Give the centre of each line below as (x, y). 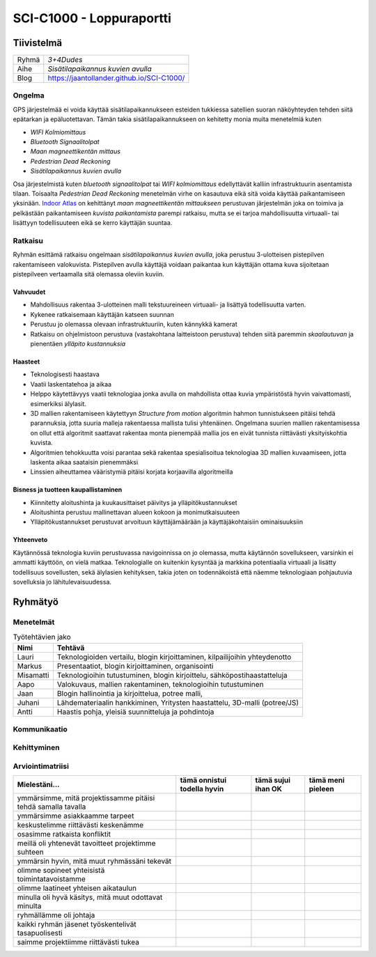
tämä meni (327, 780)
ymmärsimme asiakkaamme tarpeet (76, 816)
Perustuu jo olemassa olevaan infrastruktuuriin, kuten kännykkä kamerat (134, 325)
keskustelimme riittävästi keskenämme (80, 825)
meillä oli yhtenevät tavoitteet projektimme (86, 843)
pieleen (321, 789)
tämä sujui (273, 780)
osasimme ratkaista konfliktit (64, 834)
